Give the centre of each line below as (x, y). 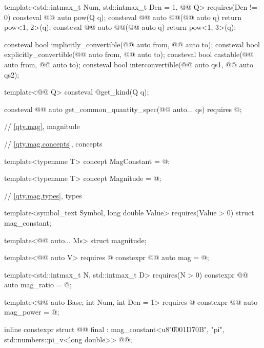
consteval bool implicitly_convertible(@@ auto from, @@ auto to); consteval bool (132, 44)
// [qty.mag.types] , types (43, 195)
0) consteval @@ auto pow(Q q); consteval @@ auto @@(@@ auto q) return (123, 17)
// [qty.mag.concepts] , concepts (53, 143)
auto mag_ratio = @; (38, 285)
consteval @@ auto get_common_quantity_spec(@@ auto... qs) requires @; (123, 109)
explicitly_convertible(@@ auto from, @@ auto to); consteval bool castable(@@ (129, 54)
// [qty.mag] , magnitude (42, 126)
